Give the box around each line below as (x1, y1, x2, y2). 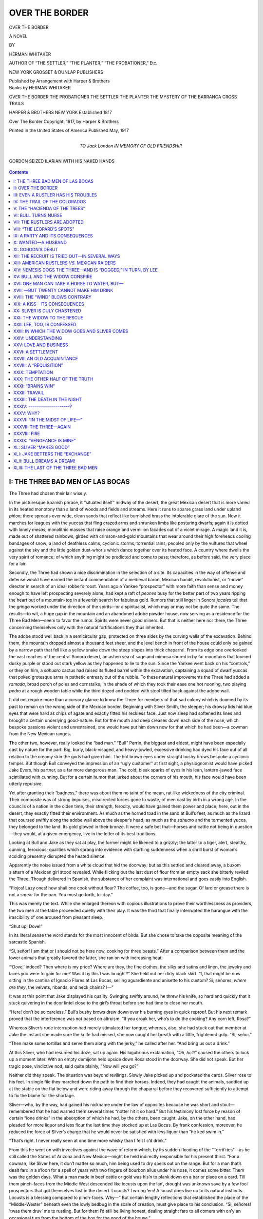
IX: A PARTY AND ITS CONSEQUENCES (13, 233, 93, 238)
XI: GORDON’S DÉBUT (13, 246, 58, 252)
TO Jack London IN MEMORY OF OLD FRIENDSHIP (79, 143, 182, 149)
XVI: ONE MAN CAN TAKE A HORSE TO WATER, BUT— (13, 280, 124, 286)
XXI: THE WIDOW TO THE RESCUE (13, 315, 84, 320)
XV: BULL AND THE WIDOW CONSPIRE (13, 274, 93, 280)
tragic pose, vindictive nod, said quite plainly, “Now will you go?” (9, 1063, 139, 1069)
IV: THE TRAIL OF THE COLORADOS (13, 198, 86, 204)
